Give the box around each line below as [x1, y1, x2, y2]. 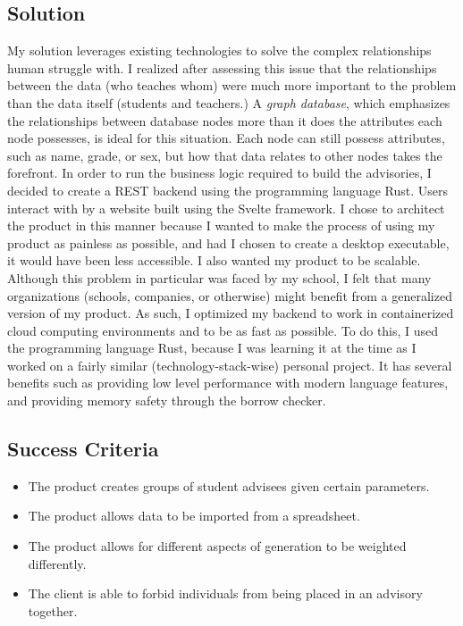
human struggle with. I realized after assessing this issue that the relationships [7, 58, 437, 77]
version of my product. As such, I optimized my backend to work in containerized [7, 304, 454, 322]
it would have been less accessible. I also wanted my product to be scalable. [7, 251, 421, 270]
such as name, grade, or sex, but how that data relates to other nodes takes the [7, 146, 442, 164]
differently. [28, 554, 87, 572]
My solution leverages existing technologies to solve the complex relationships [7, 41, 432, 60]
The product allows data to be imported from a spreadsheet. [28, 506, 360, 525]
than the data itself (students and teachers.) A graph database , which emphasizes [7, 93, 450, 112]
